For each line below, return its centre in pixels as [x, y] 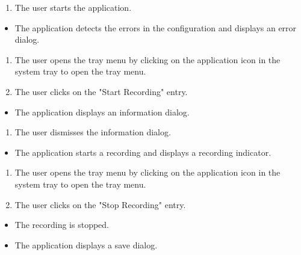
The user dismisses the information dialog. [93, 132]
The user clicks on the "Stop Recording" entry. [100, 204]
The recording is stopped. [62, 225]
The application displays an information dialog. [102, 112]
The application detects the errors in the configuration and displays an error [156, 27]
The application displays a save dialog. [86, 244]
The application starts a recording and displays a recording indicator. [143, 152]
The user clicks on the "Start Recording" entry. [101, 91]
